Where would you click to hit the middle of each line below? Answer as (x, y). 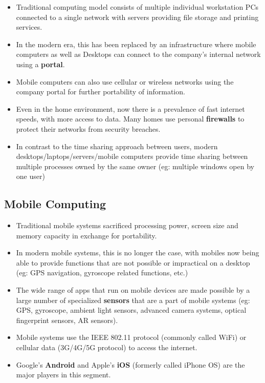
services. (29, 27)
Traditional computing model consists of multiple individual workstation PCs (137, 7)
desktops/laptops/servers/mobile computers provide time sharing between (132, 156)
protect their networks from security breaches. (88, 128)
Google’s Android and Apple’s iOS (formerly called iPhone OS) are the (130, 364)
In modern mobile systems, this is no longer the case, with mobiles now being (138, 253)
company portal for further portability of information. (101, 92)
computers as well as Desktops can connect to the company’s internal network (138, 54)
